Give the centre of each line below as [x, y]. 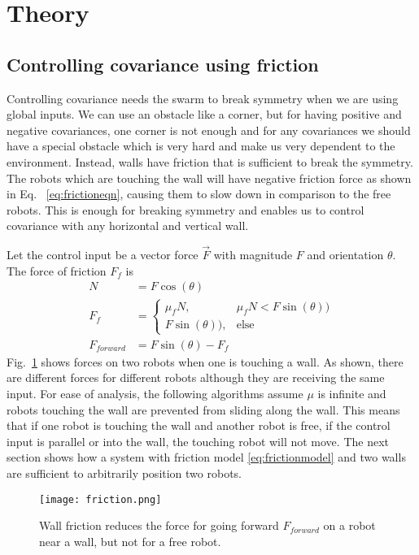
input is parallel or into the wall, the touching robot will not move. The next [198, 441]
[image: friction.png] [100, 499]
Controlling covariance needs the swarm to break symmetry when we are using [203, 98]
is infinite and [352, 393]
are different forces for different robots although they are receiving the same [196, 377]
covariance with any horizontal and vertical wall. [128, 225]
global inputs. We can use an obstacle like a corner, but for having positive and [204, 114]
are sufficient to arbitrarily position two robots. [124, 473]
